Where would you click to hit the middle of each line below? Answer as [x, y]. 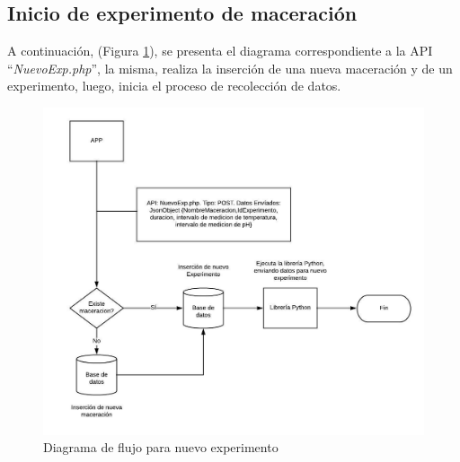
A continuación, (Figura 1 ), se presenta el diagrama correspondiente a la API [220, 51]
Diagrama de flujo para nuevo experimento [161, 447]
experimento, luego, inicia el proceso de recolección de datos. [174, 86]
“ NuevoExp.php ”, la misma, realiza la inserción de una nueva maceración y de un [230, 68]
